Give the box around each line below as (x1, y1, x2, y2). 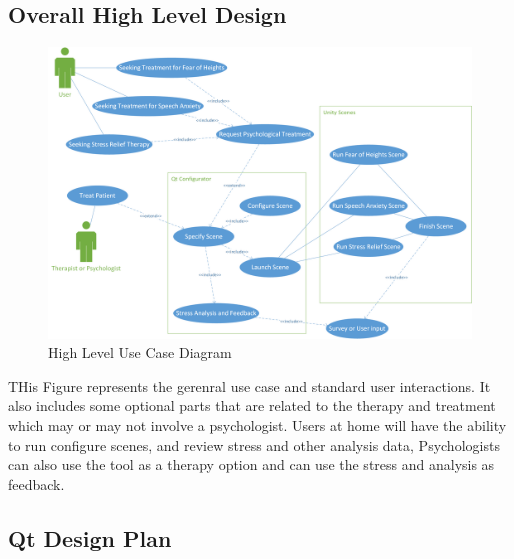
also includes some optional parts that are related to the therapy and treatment (8, 395, 496, 416)
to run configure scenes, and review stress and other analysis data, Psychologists (8, 434, 500, 455)
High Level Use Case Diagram (48, 342, 232, 363)
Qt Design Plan (8, 522, 172, 553)
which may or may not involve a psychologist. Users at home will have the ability (8, 415, 507, 436)
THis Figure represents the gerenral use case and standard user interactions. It (8, 375, 491, 396)
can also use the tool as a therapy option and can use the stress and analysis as (8, 454, 495, 475)
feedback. (8, 473, 65, 494)
